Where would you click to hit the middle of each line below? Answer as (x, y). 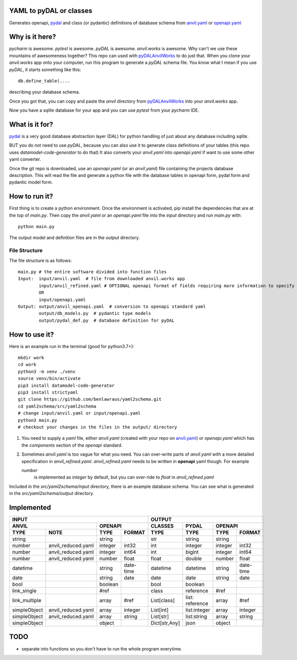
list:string (196, 616)
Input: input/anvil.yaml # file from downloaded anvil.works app (101, 279)
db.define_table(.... (44, 81)
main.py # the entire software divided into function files (92, 272)
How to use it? (31, 334)
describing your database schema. (45, 92)
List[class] (163, 600)
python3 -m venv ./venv (47, 371)
